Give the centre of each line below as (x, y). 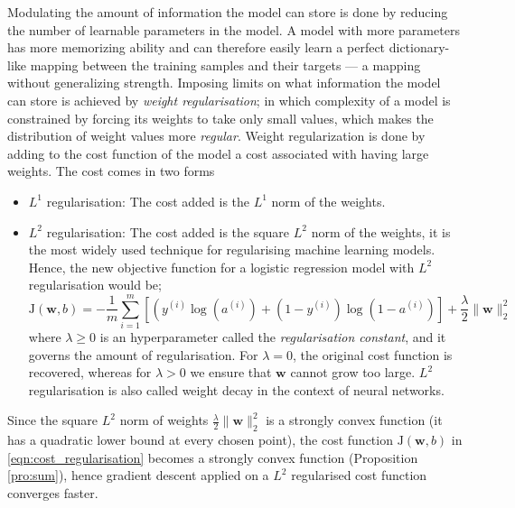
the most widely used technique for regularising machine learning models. (232, 249)
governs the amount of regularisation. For (143, 354)
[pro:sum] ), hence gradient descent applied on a (138, 475)
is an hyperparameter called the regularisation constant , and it (273, 337)
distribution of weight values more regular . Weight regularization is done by (216, 136)
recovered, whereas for (90, 372)
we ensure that (231, 372)
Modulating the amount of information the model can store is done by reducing (228, 12)
